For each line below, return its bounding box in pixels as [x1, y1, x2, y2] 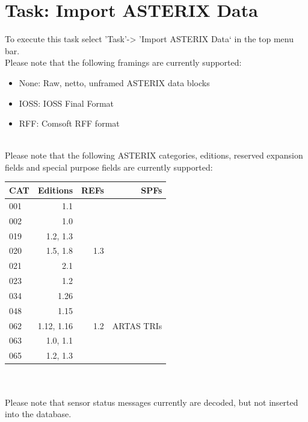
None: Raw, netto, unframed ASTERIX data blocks [19, 76, 210, 89]
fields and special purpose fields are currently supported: [5, 160, 213, 173]
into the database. [5, 408, 72, 420]
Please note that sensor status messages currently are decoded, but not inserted [5, 395, 298, 408]
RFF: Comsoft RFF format [19, 117, 120, 130]
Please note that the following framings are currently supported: [5, 56, 242, 69]
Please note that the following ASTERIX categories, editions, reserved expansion [5, 149, 303, 162]
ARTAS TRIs [112, 319, 162, 332]
